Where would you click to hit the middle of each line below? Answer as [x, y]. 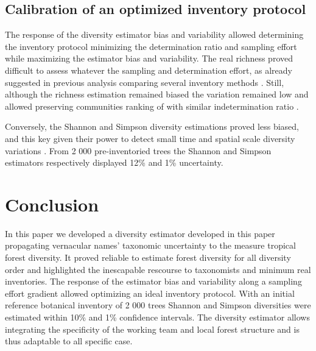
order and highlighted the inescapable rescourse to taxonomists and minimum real [158, 269]
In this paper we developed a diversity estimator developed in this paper [140, 233]
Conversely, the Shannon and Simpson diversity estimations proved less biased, [152, 126]
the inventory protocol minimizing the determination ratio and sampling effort [151, 46]
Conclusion [52, 204]
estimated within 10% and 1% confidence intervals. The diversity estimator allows [157, 317]
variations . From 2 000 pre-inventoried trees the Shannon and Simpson [138, 150]
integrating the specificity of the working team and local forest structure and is [152, 329]
